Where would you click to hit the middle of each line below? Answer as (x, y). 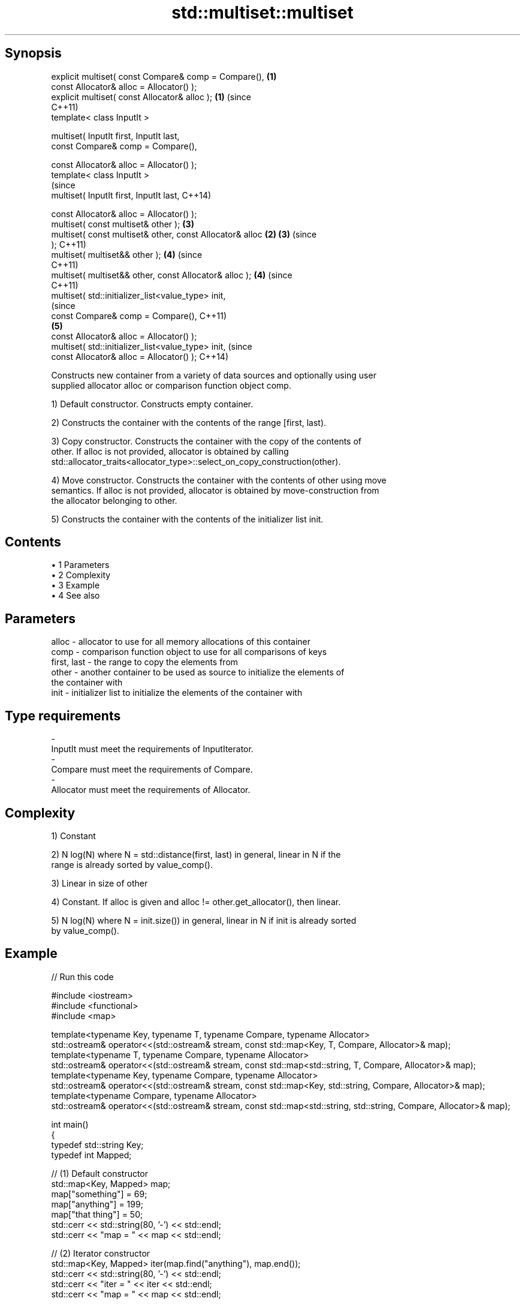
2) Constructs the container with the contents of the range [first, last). (189, 422)
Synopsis (33, 53)
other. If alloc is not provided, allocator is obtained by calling (170, 451)
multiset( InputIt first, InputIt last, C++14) (131, 195)
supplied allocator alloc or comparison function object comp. (171, 385)
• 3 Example (76, 585)
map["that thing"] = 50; (97, 1214)
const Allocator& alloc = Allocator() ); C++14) (140, 356)
